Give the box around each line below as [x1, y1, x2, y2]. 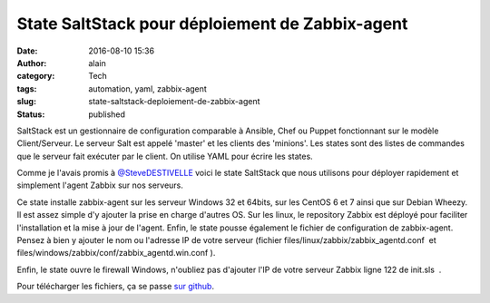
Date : [16, 45, 38, 56]
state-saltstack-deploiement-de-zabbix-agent [88, 96, 260, 107]
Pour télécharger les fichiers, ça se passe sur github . [16, 281, 215, 292]
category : [16, 71, 55, 82]
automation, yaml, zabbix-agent [88, 83, 208, 94]
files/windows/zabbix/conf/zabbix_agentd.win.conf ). [16, 248, 216, 259]
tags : [16, 83, 37, 94]
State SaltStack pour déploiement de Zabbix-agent [16, 14, 408, 34]
